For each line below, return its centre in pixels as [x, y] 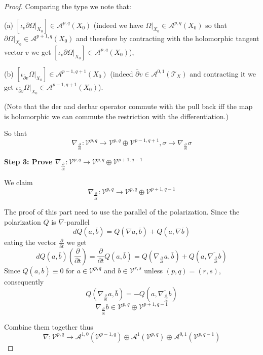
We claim [18, 182]
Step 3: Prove [28, 162]
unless [154, 270]
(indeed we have [118, 25]
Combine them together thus [49, 327]
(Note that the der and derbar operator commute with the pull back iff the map [128, 106]
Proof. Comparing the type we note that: [68, 6]
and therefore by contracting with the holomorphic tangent [168, 38]
